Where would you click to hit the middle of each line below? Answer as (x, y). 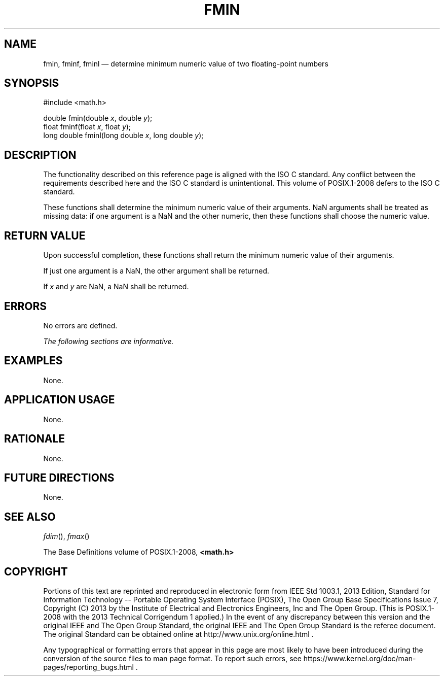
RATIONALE (35, 439)
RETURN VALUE (45, 235)
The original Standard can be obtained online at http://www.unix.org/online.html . (178, 634)
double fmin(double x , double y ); (98, 118)
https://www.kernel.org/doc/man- (360, 659)
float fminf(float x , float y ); (87, 127)
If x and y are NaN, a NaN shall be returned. (116, 287)
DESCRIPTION (40, 155)
